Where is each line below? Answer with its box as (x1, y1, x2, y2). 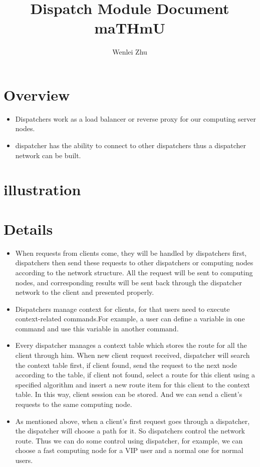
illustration (4, 179, 81, 200)
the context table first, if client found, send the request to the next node (15, 359, 237, 370)
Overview (4, 84, 70, 105)
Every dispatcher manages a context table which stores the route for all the (15, 340, 247, 350)
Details (4, 218, 53, 239)
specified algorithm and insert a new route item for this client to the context (15, 379, 250, 389)
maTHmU (94, 18, 165, 38)
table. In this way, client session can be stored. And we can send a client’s (15, 389, 242, 399)
